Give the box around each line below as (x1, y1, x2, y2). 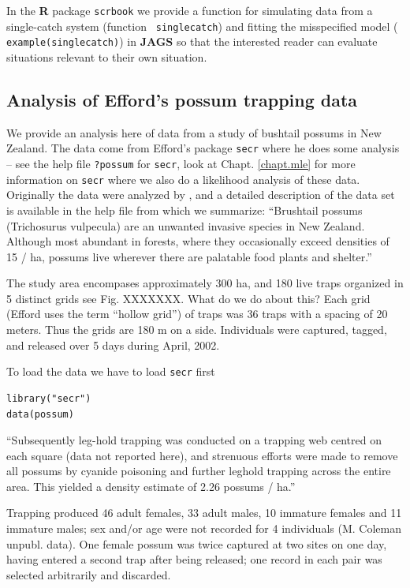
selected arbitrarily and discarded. (6, 566, 171, 582)
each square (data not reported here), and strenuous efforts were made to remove (6, 447, 398, 463)
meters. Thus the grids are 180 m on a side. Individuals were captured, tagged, (6, 321, 387, 338)
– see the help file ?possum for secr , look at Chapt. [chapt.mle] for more (6, 155, 356, 172)
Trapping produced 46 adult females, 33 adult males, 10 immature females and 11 (6, 504, 402, 521)
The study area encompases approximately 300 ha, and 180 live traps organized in (6, 275, 404, 291)
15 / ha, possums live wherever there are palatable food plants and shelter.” (6, 248, 372, 264)
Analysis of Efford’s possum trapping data (6, 87, 358, 111)
